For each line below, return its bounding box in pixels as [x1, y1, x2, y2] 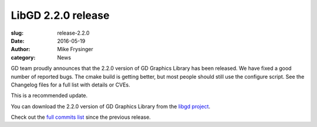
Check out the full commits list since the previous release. [11, 113, 151, 121]
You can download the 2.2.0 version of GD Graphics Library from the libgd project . [11, 103, 211, 110]
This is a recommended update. [11, 92, 88, 99]
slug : [11, 29, 23, 36]
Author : [11, 46, 31, 53]
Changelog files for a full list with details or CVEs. [11, 81, 130, 88]
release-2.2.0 [57, 29, 90, 36]
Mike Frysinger [57, 46, 93, 53]
